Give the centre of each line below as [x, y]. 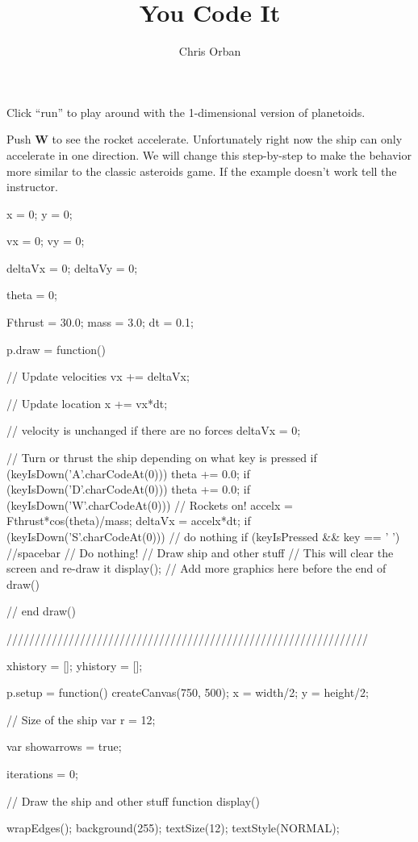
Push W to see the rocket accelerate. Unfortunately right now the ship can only [205, 139]
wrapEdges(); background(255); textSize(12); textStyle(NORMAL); [173, 828]
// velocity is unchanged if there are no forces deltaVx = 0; [154, 430]
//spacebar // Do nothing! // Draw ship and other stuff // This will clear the [200, 552]
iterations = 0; [42, 773]
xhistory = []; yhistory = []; [75, 665]
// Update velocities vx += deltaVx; [98, 376]
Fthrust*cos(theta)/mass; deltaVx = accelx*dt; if [129, 521]
